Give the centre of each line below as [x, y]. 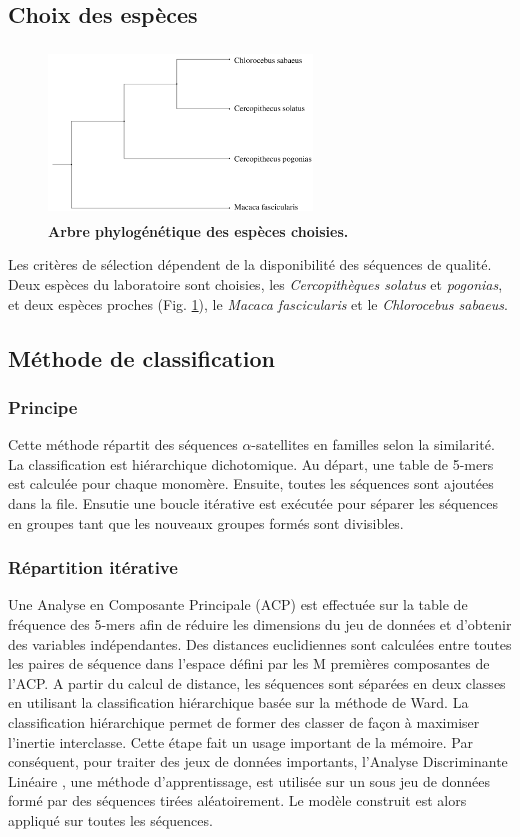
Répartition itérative [93, 567]
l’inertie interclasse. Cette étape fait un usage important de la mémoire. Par [240, 741]
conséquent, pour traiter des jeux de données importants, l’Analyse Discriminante [258, 761]
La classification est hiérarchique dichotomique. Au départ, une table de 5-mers [251, 463]
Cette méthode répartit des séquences [123, 444]
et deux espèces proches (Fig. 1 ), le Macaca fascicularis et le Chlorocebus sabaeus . [258, 303]
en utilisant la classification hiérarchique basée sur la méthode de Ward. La [238, 702]
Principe [43, 406]
